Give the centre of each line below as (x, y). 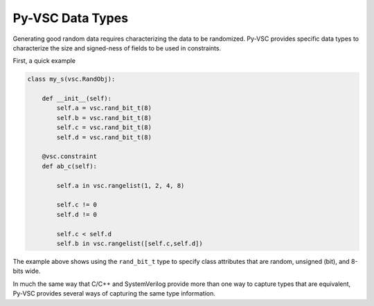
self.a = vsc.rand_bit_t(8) (104, 108)
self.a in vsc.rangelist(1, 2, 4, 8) (121, 185)
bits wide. (27, 271)
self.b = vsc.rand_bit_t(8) (104, 118)
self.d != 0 (77, 214)
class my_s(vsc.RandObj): (71, 79)
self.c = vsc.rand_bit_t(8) (104, 127)
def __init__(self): (77, 99)
